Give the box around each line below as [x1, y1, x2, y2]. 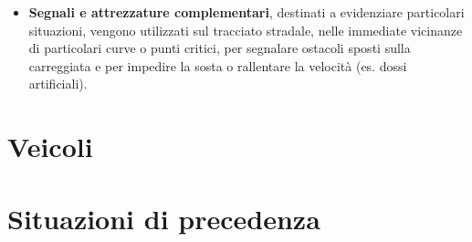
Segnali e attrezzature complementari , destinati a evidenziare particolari [28, 3, 465, 21]
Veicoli [7, 128, 93, 165]
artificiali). [28, 74, 88, 93]
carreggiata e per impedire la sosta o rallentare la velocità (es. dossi [28, 56, 407, 75]
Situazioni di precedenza [7, 199, 320, 237]
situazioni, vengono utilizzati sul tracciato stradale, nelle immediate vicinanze [28, 20, 463, 39]
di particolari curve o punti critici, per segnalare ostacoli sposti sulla [28, 38, 411, 58]
